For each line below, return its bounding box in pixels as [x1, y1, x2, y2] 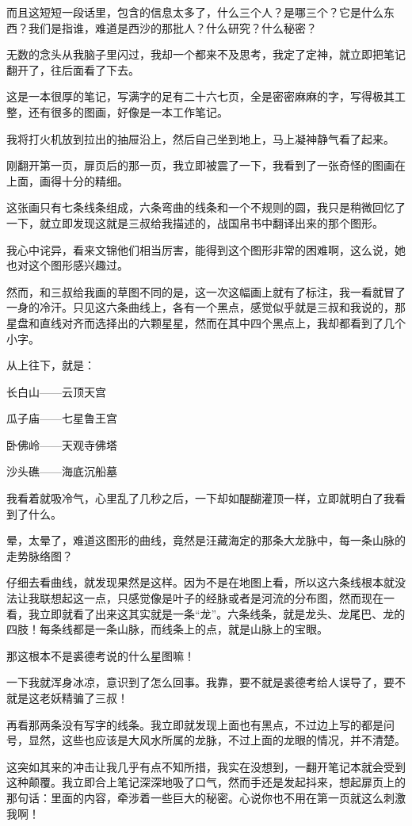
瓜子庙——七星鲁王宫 [6, 410, 117, 426]
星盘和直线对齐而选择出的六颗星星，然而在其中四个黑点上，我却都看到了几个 [6, 314, 406, 331]
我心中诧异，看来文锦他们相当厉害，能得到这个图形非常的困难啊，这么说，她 [6, 241, 406, 258]
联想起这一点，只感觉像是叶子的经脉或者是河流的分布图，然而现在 [39, 590, 383, 606]
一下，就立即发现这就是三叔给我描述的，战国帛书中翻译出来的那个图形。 [6, 214, 383, 231]
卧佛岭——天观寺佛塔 [6, 436, 117, 453]
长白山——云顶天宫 [6, 383, 106, 400]
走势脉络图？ [6, 547, 73, 564]
